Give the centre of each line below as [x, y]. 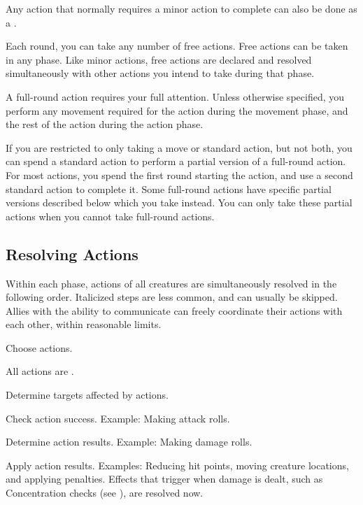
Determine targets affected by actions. [87, 395]
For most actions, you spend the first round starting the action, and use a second [179, 175]
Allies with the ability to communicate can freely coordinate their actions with [174, 310]
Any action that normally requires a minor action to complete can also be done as [181, 8]
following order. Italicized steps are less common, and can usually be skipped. [172, 297]
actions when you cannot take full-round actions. [110, 216]
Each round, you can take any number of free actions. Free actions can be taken [177, 46]
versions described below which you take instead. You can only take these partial [179, 202]
